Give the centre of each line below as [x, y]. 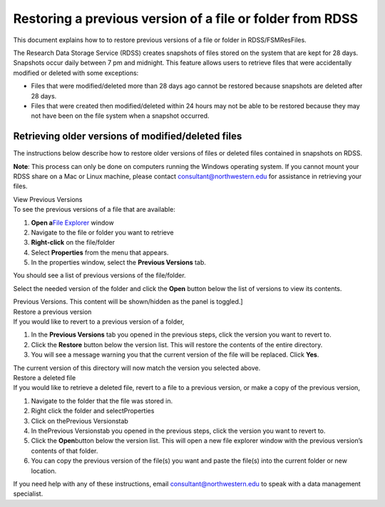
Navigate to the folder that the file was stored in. [102, 401]
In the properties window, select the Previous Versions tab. [119, 262]
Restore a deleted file [45, 378]
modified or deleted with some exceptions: [76, 73]
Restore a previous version [52, 312]
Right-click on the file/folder [73, 242]
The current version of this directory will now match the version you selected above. [137, 368]
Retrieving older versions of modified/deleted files [128, 137]
